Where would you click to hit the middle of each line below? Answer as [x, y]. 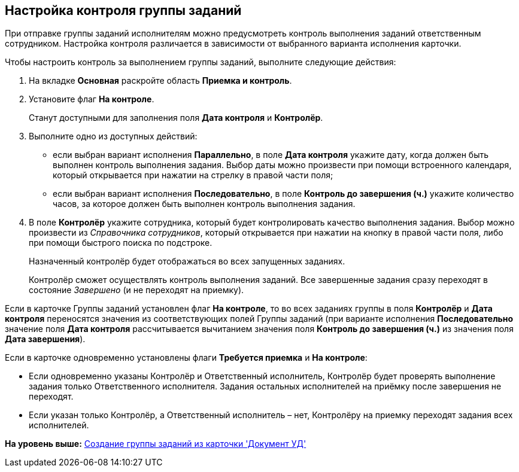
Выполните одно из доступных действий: [113, 136]
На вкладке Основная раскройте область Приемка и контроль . [160, 81]
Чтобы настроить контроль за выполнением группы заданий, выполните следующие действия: [201, 62]
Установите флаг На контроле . [92, 99]
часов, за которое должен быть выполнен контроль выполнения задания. [204, 204]
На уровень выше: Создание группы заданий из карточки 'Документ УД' [156, 444]
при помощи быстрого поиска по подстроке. [121, 243]
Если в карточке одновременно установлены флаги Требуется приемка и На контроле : [186, 358]
